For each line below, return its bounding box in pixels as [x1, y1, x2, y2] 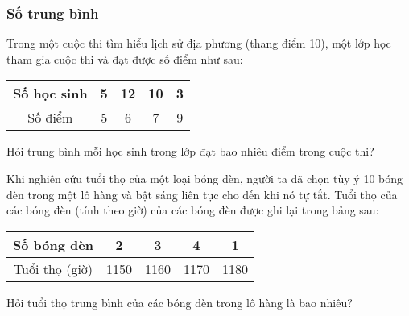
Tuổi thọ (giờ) [13, 259, 93, 278]
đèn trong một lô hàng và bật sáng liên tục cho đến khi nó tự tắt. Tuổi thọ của [6, 185, 398, 202]
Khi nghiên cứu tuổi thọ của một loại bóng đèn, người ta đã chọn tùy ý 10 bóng [6, 170, 403, 186]
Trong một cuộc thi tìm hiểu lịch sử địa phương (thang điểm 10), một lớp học [6, 35, 391, 52]
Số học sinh [13, 84, 88, 103]
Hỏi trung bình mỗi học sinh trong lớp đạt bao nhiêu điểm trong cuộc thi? [6, 143, 374, 160]
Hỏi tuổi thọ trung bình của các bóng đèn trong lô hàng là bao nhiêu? [6, 293, 353, 310]
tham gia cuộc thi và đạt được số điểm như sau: [6, 50, 243, 67]
